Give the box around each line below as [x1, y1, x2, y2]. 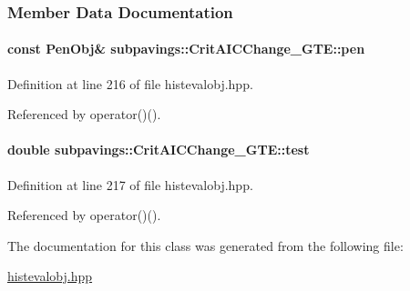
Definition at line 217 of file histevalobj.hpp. [7, 175, 253, 194]
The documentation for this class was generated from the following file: [7, 236, 404, 255]
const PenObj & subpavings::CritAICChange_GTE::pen [7, 39, 365, 58]
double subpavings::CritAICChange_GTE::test [7, 140, 310, 159]
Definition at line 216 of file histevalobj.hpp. [7, 74, 253, 93]
